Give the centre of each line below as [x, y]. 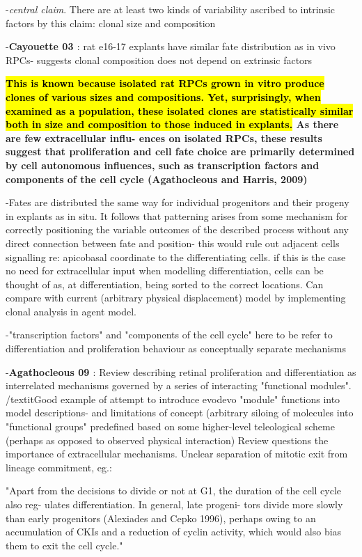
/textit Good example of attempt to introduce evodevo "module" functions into [173, 399]
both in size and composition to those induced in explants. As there [172, 124]
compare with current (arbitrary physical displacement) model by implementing [176, 298]
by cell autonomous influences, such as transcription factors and [163, 165]
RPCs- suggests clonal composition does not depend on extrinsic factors [159, 60]
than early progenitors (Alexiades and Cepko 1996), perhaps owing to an [161, 518]
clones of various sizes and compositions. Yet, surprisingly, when [163, 96]
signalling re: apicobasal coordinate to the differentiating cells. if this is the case [176, 257]
